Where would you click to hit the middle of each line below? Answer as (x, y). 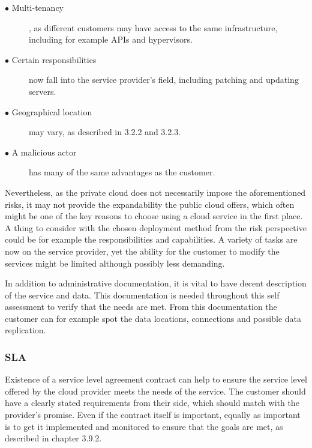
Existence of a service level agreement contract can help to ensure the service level (156, 379)
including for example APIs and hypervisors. (111, 39)
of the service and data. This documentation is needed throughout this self (142, 295)
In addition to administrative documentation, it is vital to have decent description (156, 283)
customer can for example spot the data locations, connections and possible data (153, 318)
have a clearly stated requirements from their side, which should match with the (152, 403)
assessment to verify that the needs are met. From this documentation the (141, 307)
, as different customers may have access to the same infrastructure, (153, 27)
